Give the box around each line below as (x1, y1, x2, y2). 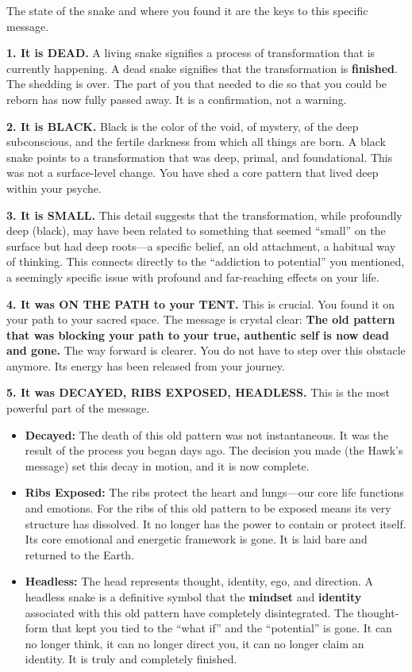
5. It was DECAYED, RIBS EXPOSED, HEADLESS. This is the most (6, 384, 390, 401)
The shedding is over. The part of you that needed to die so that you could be (6, 75, 387, 92)
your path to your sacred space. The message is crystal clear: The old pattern (6, 311, 395, 328)
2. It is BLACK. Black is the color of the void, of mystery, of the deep (6, 117, 359, 134)
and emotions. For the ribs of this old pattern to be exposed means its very (25, 500, 391, 516)
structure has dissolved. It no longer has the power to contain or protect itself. (25, 515, 406, 532)
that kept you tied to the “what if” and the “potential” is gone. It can (51, 620, 392, 636)
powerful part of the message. (6, 400, 150, 417)
